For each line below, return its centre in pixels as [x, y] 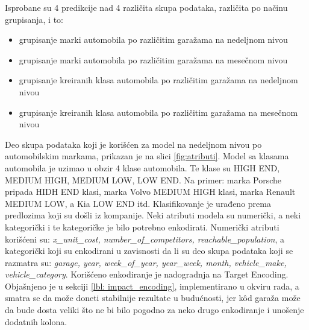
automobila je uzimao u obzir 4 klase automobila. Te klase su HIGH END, [142, 167]
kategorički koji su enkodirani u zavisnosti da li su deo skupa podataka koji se [149, 251]
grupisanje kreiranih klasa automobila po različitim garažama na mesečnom [158, 112]
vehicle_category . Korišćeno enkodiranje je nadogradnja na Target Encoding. [147, 274]
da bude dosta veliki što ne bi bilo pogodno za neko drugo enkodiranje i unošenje [154, 310]
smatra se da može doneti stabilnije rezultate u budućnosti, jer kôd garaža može [153, 298]
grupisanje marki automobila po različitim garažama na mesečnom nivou [153, 59]
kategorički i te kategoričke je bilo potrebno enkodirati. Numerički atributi [142, 227]
